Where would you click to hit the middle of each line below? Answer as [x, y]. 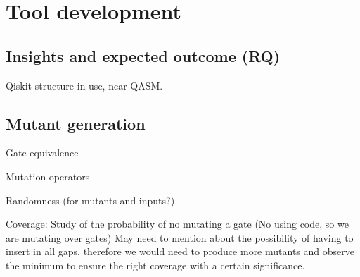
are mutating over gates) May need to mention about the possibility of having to [180, 237]
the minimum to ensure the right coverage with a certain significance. [155, 265]
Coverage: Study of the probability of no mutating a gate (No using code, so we [177, 224]
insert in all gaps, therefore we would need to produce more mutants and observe [180, 251]
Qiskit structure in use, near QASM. [84, 85]
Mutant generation [76, 123]
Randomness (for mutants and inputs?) [90, 200]
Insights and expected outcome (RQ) [143, 55]
